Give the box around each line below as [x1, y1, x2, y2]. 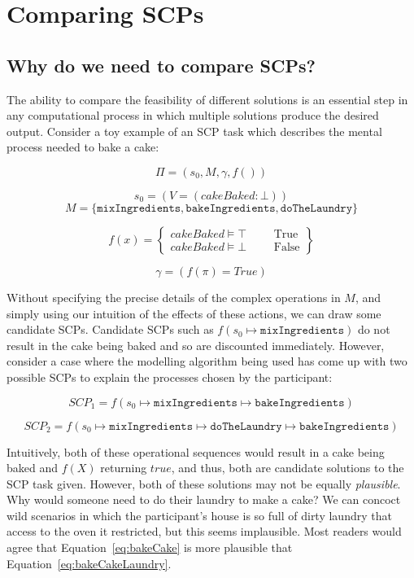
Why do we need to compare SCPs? [7, 52, 316, 77]
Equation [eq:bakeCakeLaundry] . [7, 554, 172, 571]
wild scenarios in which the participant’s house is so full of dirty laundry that [7, 506, 392, 523]
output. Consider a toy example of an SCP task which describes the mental [7, 122, 382, 139]
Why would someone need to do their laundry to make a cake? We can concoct [7, 491, 401, 508]
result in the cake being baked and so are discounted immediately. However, [7, 336, 385, 353]
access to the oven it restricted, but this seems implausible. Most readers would [7, 523, 402, 540]
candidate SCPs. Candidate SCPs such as [7, 321, 214, 338]
